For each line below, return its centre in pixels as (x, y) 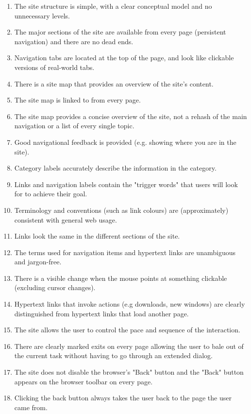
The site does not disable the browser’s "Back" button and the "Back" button (129, 372)
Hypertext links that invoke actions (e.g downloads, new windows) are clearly (130, 304)
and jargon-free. (38, 262)
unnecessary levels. (42, 15)
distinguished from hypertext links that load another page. (101, 313)
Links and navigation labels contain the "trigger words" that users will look (126, 184)
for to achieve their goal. (51, 194)
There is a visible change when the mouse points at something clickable (121, 278)
